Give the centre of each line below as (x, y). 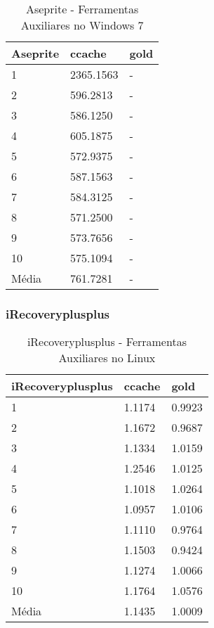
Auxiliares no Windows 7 (82, 25)
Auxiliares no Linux (107, 358)
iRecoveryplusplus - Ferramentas (107, 342)
